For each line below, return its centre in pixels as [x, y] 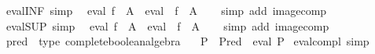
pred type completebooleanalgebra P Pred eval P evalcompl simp [187, 41]
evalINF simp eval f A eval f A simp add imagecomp [166, 10]
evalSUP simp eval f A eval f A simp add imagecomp [167, 25]
